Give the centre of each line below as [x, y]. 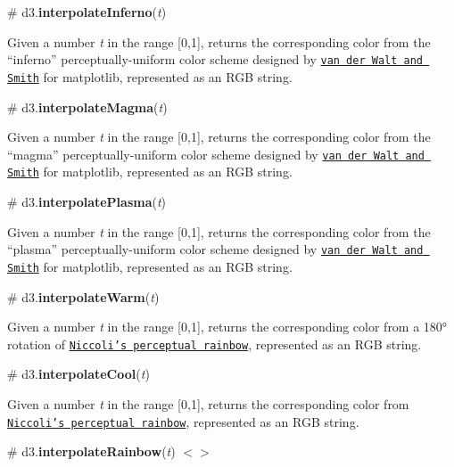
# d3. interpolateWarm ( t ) [83, 296]
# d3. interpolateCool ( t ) [78, 374]
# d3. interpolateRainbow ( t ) [91, 451]
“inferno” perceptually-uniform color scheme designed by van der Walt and [215, 59]
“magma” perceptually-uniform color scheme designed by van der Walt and [216, 154]
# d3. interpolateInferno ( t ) [87, 12]
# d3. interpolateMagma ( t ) [87, 107]
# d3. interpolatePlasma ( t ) [87, 201]
